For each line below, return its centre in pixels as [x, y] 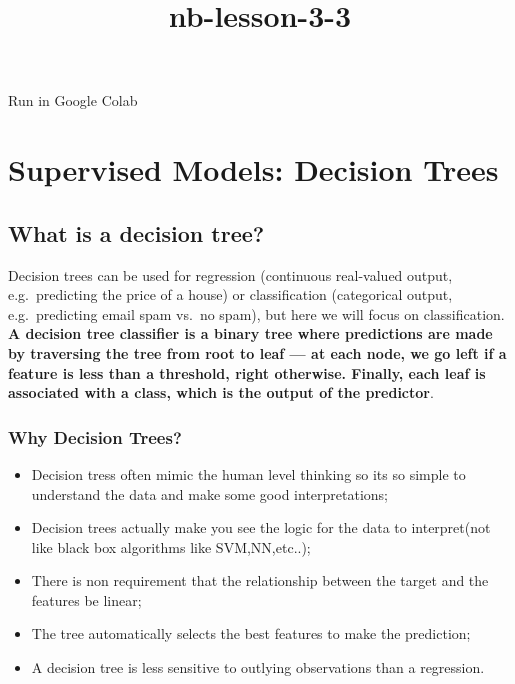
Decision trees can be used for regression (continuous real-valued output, [230, 274]
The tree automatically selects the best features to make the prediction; [251, 633]
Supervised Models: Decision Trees [253, 169]
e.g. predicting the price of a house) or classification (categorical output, [230, 294]
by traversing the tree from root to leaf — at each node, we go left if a [257, 352]
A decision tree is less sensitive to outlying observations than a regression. [258, 667]
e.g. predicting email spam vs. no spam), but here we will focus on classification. [256, 313]
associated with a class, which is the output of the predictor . [221, 392]
